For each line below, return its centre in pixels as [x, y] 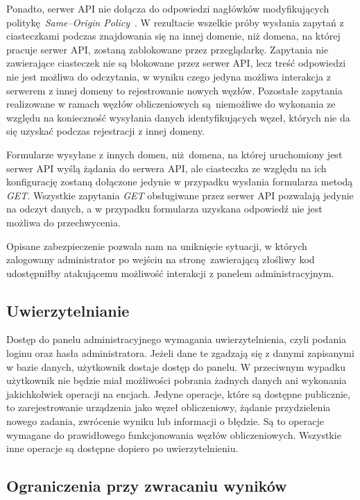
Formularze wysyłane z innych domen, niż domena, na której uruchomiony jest [174, 154]
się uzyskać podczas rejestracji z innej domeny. [105, 131]
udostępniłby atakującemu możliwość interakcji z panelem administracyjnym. [170, 273]
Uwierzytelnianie [68, 310]
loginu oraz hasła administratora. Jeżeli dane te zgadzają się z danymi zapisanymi [180, 353]
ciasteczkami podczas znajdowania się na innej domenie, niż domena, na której [173, 36]
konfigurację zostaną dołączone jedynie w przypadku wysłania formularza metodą [180, 182]
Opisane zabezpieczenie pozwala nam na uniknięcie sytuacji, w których [157, 245]
